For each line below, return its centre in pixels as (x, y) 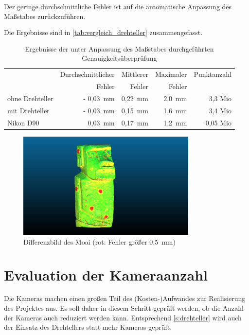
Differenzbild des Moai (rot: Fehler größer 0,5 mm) (99, 241)
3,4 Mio (220, 110)
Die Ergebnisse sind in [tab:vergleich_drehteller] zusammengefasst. (103, 32)
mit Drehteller (28, 110)
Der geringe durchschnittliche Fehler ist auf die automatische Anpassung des (118, 6)
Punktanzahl (213, 74)
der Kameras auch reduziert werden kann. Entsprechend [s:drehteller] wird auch (123, 317)
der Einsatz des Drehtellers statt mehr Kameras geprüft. (88, 327)
